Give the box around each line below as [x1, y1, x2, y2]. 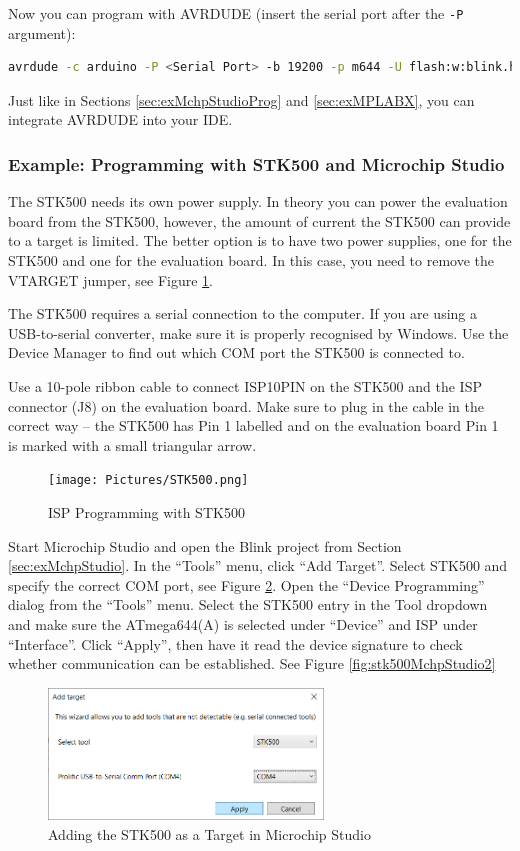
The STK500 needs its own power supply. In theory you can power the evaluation [8, 191, 508, 212]
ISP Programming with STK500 [48, 502, 245, 523]
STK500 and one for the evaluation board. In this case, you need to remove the [8, 250, 494, 271]
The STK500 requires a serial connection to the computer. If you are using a [8, 303, 478, 324]
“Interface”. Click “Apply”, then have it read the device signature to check [8, 633, 463, 654]
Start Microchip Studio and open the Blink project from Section [8, 535, 402, 556]
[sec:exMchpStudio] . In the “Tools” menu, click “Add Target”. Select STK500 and [8, 555, 508, 576]
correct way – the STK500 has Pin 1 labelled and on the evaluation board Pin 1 [8, 415, 499, 436]
